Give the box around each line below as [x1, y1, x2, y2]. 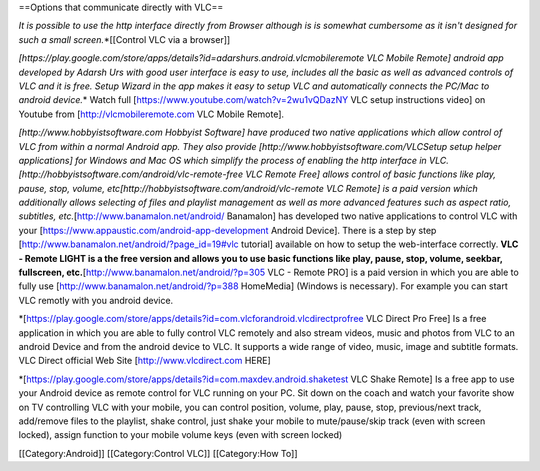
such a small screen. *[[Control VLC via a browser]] [18, 33, 231, 45]
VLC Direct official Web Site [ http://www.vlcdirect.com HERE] [18, 355, 272, 367]
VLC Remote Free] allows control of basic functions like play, [245, 168, 497, 180]
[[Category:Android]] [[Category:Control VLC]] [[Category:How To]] [18, 447, 299, 459]
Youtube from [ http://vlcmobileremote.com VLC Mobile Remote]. [18, 108, 285, 120]
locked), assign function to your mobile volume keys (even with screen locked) [18, 429, 343, 441]
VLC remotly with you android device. [18, 294, 174, 306]
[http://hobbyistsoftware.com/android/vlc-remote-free [18, 168, 244, 180]
